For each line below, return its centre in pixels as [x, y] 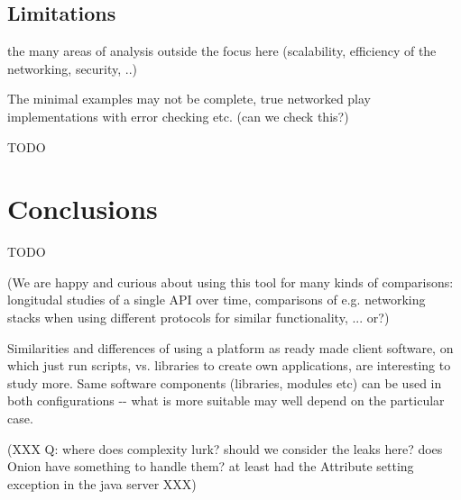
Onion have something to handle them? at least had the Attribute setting [211, 466]
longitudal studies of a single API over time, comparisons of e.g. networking [217, 300]
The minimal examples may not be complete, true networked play [189, 99]
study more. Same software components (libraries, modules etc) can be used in [225, 382]
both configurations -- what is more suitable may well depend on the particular [226, 400]
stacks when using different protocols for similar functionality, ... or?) [198, 318]
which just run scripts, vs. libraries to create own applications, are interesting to [229, 365]
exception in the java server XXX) [102, 483]
